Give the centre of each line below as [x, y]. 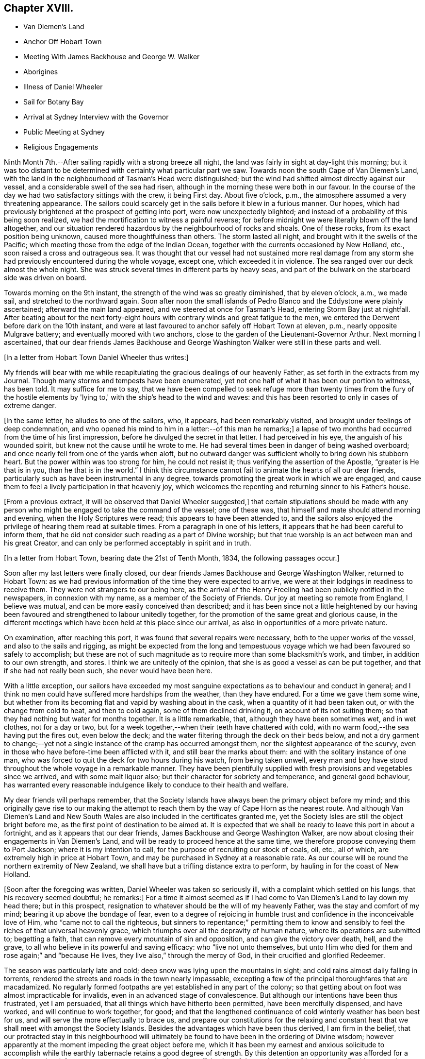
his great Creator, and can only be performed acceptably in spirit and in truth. [128, 543]
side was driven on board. [45, 278]
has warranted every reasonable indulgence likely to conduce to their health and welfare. [146, 785]
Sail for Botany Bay [54, 102]
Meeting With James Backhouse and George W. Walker [112, 57]
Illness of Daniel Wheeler [63, 87]
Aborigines [41, 72]
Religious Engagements [61, 147]
